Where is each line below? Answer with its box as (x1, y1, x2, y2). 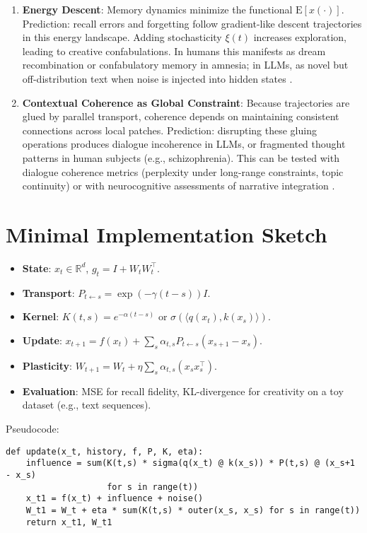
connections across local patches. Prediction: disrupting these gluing (22, 122, 317, 137)
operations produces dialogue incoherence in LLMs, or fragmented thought (22, 136, 346, 151)
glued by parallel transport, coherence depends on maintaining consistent (22, 109, 339, 124)
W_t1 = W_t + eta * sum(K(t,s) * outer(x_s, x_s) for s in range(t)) (25, 505, 361, 515)
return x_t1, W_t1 (25, 517, 112, 527)
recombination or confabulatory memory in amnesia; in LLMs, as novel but (22, 57, 349, 72)
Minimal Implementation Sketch (6, 219, 327, 248)
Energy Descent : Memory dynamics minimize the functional (22, 2, 293, 16)
